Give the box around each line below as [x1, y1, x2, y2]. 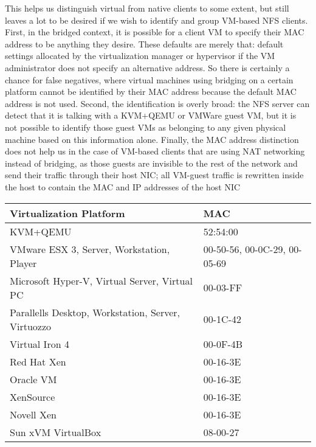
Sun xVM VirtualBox [10, 424, 101, 439]
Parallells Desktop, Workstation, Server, [10, 305, 180, 319]
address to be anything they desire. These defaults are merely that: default [5, 37, 284, 50]
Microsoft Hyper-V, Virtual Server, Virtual [10, 273, 193, 288]
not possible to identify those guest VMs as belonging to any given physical [5, 120, 286, 133]
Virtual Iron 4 [10, 336, 69, 351]
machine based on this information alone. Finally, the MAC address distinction [5, 133, 299, 145]
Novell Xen [10, 407, 57, 421]
